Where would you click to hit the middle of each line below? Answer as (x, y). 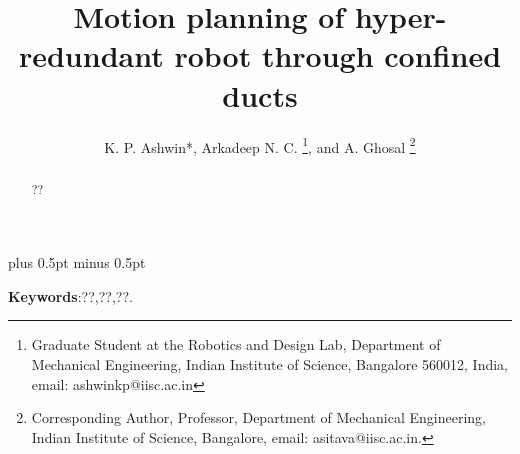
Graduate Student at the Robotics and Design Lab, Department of (236, 344)
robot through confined (338, 55)
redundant (91, 55)
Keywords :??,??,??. (70, 295)
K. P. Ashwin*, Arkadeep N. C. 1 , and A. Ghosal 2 (260, 145)
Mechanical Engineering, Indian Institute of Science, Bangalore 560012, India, (269, 363)
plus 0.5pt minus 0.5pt (77, 262)
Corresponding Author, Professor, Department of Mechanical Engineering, (258, 417)
